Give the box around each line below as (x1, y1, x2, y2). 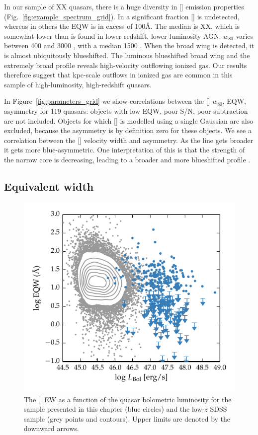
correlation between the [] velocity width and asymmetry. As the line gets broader (4, 135, 254, 145)
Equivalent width (4, 178, 94, 194)
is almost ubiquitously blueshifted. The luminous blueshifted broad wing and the (4, 50, 250, 60)
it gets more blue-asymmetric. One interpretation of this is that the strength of (4, 145, 245, 155)
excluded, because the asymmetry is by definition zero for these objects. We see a (4, 125, 252, 136)
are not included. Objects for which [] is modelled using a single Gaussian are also (4, 115, 254, 126)
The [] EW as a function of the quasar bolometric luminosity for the (24, 394, 232, 404)
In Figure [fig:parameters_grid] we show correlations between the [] (4, 96, 210, 106)
